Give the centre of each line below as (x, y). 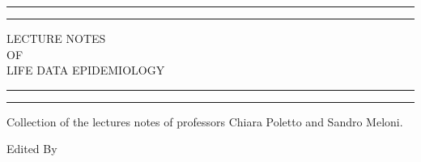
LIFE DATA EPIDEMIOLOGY (86, 70)
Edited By (32, 149)
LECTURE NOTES (56, 38)
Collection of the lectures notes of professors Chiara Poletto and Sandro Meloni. (205, 121)
